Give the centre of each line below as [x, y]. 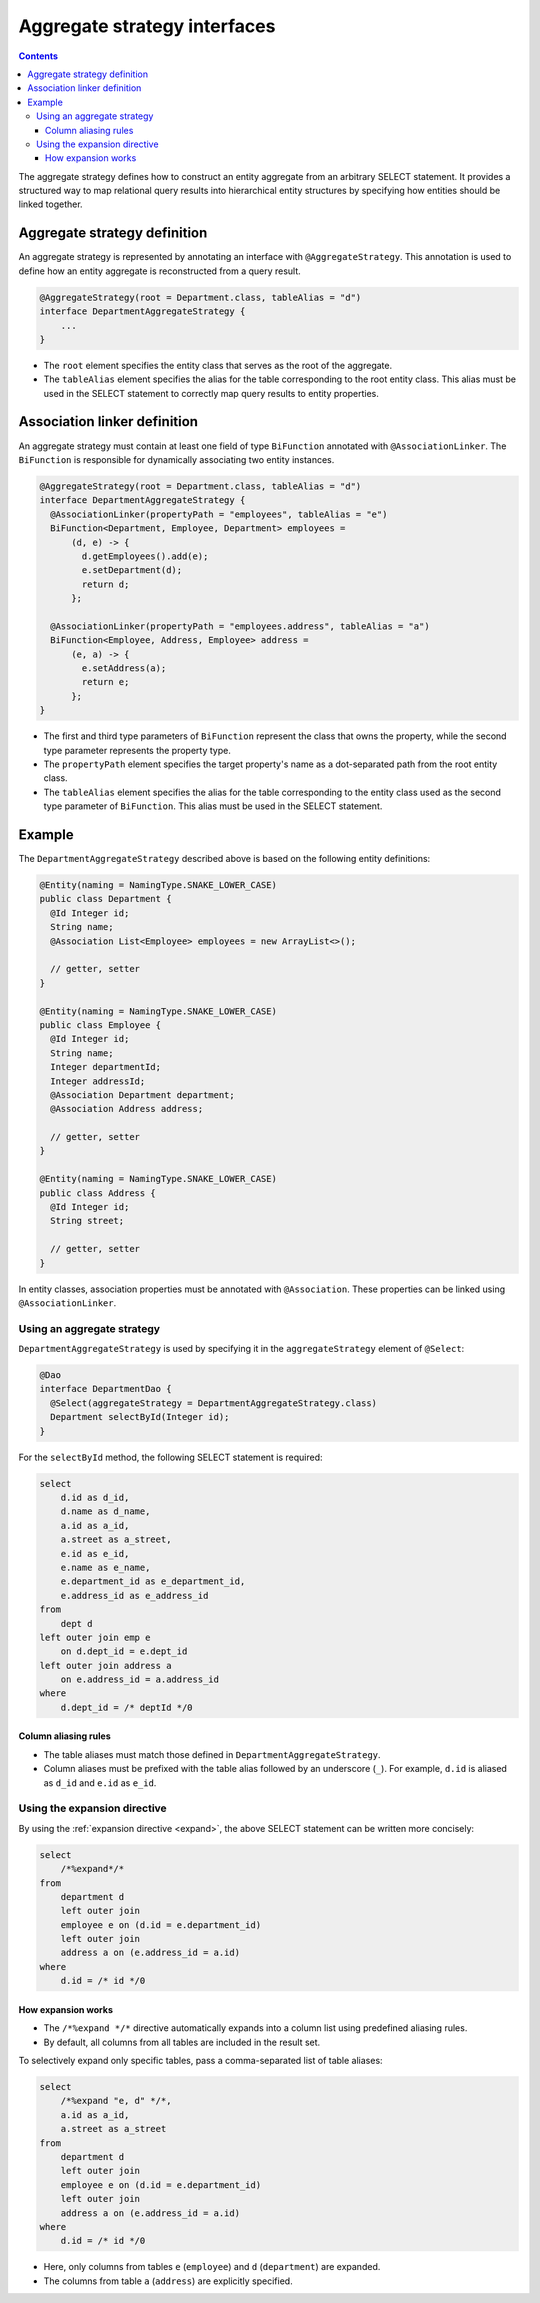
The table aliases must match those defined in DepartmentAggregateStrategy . [212, 1754]
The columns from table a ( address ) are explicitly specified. [168, 2281]
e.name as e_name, [105, 1567]
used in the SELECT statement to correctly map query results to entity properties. [211, 393]
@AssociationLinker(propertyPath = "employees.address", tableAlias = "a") [240, 626]
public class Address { [98, 1193]
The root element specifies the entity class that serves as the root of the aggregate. [218, 365]
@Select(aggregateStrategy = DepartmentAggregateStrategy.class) [214, 1403]
